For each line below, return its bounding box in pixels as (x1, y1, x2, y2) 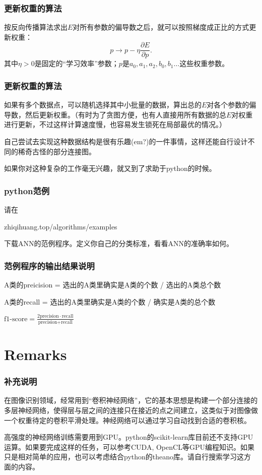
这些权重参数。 (179, 58, 229, 69)
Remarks (4, 344, 67, 365)
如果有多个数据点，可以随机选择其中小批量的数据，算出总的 (4, 99, 202, 110)
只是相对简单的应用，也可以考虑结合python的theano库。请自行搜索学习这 (4, 451, 244, 462)
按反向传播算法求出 (4, 22, 68, 32)
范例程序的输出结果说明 (4, 259, 95, 272)
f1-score (4, 315, 28, 323)
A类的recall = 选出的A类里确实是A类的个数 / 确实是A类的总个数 (4, 296, 216, 307)
